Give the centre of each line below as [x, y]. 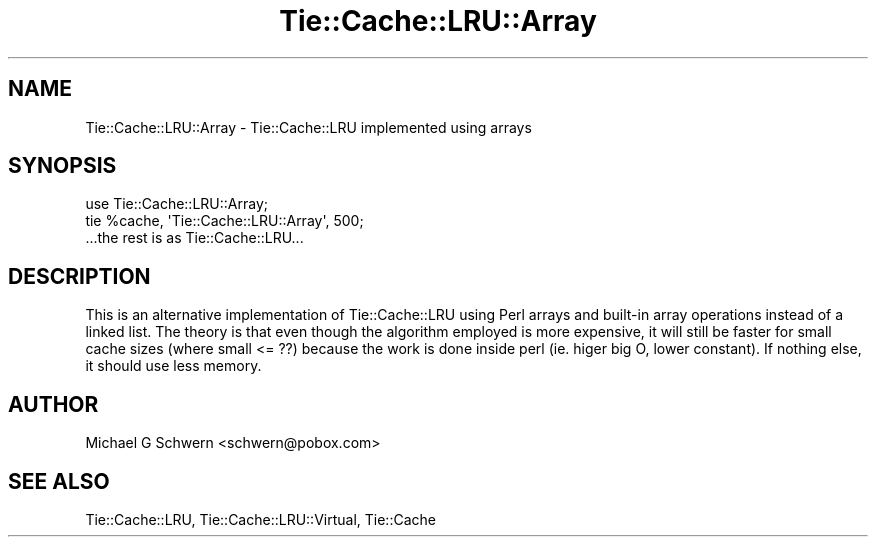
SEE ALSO [59, 481]
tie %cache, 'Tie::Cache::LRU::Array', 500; [224, 221]
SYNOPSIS [62, 166]
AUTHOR [53, 404]
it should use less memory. [173, 366]
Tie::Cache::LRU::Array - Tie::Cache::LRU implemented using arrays [308, 127]
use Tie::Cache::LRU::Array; [176, 204]
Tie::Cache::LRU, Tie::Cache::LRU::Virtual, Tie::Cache [260, 519]
